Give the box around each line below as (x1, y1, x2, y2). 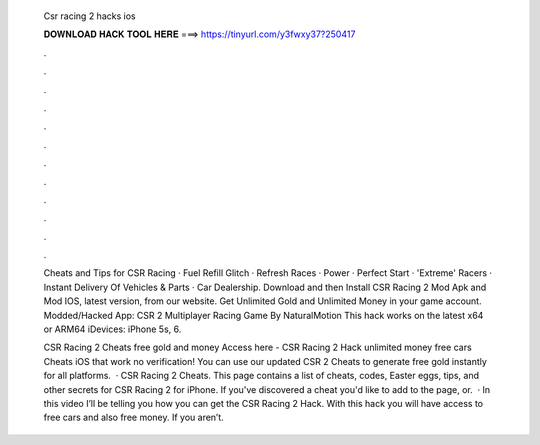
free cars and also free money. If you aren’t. (43, 411, 224, 424)
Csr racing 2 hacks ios (43, 10, 136, 22)
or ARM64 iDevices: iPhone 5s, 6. (43, 323, 182, 335)
